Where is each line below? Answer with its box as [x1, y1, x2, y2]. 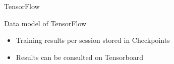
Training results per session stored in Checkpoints [16, 35, 170, 45]
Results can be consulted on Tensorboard [16, 51, 143, 62]
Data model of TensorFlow [4, 18, 87, 28]
